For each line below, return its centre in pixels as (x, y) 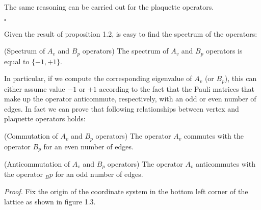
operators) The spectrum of (125, 51)
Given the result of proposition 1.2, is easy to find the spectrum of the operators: (131, 33)
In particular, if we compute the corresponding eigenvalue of (98, 78)
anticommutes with (226, 163)
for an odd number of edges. (99, 174)
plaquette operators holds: (45, 119)
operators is (224, 51)
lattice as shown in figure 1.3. (50, 201)
